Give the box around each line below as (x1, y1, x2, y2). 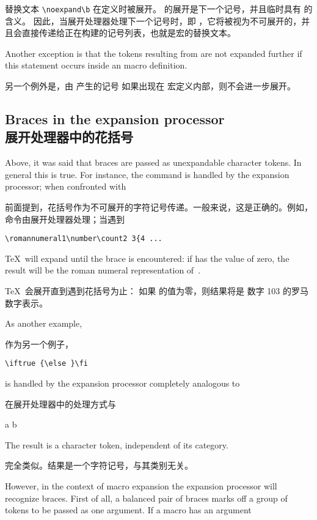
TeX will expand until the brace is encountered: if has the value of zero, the (5, 251, 290, 264)
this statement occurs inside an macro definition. (5, 59, 188, 72)
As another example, (5, 317, 82, 330)
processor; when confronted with (5, 180, 126, 193)
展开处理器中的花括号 (5, 127, 133, 146)
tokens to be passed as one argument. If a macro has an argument (5, 503, 252, 516)
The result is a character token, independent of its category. (5, 438, 228, 451)
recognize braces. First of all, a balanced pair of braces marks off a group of (5, 491, 288, 504)
